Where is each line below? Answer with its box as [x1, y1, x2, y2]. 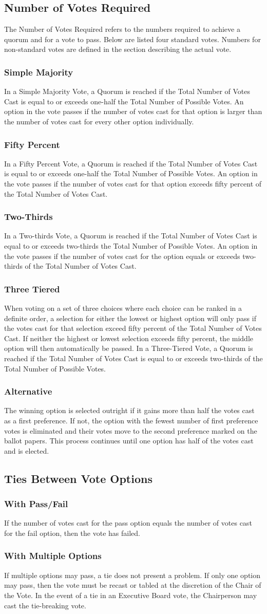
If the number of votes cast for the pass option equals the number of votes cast [4, 517, 252, 528]
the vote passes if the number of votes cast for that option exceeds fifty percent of [4, 178, 262, 189]
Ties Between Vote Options [4, 470, 152, 486]
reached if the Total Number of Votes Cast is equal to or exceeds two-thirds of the [4, 352, 263, 363]
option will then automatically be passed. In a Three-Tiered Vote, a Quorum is [4, 343, 253, 353]
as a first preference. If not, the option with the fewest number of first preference [4, 415, 258, 425]
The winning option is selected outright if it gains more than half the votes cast [4, 405, 255, 416]
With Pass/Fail [4, 497, 68, 510]
